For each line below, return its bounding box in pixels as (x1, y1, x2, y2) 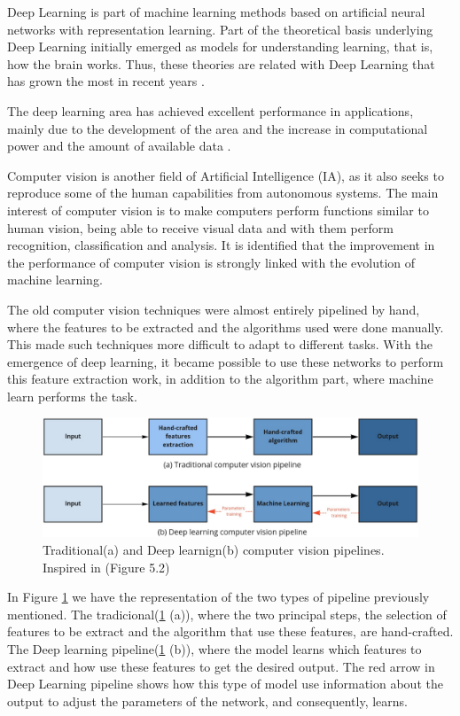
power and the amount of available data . (7, 136, 231, 155)
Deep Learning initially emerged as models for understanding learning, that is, (7, 37, 433, 56)
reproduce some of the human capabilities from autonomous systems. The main (7, 183, 439, 202)
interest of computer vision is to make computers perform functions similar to (7, 200, 429, 219)
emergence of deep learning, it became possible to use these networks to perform (7, 352, 444, 370)
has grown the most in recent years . (7, 72, 205, 90)
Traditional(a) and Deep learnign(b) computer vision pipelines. (43, 541, 385, 559)
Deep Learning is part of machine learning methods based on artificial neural (7, 3, 425, 20)
